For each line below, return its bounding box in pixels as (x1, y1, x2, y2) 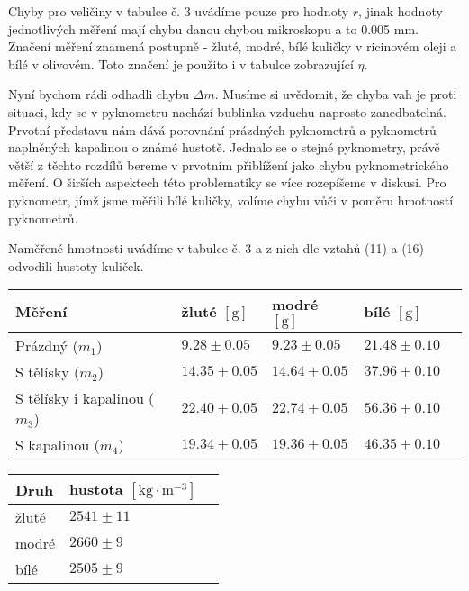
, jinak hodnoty (358, 2, 443, 20)
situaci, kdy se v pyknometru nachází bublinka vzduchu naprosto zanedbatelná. (8, 102, 446, 121)
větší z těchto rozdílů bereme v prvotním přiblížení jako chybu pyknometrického (8, 155, 449, 174)
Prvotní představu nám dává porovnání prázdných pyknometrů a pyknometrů (8, 120, 437, 139)
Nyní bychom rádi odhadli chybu (8, 85, 190, 104)
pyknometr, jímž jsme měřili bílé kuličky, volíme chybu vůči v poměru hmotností (8, 190, 454, 209)
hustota (69, 478, 123, 500)
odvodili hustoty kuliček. (8, 256, 144, 275)
